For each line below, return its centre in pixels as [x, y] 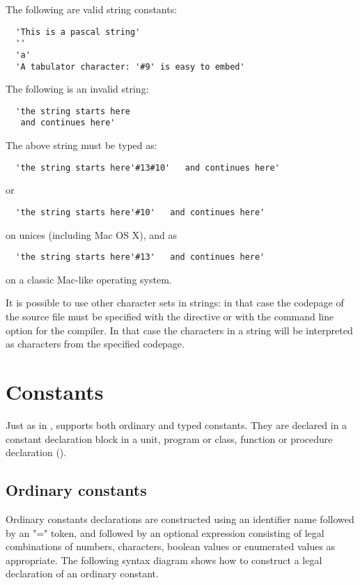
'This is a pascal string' [78, 32]
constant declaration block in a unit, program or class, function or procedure [169, 438]
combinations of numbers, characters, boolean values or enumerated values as [171, 546]
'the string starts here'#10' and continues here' [140, 212]
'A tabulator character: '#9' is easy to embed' [130, 67]
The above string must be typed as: [81, 145]
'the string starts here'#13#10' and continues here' [148, 167]
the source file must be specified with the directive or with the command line [170, 317]
